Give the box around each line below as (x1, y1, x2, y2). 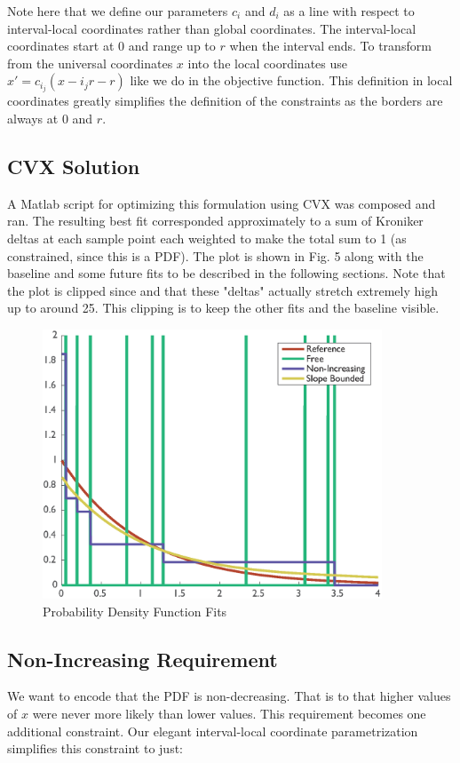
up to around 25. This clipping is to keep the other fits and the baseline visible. (7, 298, 440, 317)
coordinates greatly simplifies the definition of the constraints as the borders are (7, 91, 443, 110)
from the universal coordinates (7, 53, 173, 72)
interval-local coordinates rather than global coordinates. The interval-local (7, 19, 416, 37)
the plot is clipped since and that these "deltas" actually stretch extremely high (7, 281, 438, 299)
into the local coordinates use (187, 53, 347, 72)
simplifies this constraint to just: (7, 739, 183, 758)
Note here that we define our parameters (7, 2, 228, 20)
